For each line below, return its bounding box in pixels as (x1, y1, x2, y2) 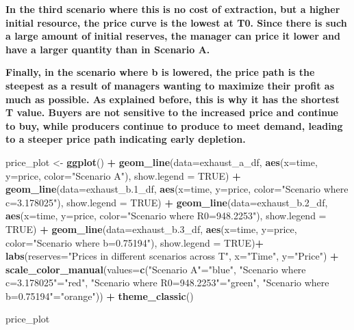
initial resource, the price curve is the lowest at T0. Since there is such (5, 15, 347, 29)
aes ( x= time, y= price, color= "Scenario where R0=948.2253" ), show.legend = (5, 208, 327, 223)
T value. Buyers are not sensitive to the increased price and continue (5, 105, 338, 120)
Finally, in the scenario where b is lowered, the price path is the (5, 65, 315, 79)
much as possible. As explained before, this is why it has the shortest (5, 92, 340, 106)
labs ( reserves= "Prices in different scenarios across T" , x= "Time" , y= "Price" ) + (5, 249, 339, 263)
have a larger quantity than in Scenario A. (5, 42, 210, 56)
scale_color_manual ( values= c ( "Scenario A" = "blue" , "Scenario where (5, 262, 306, 276)
